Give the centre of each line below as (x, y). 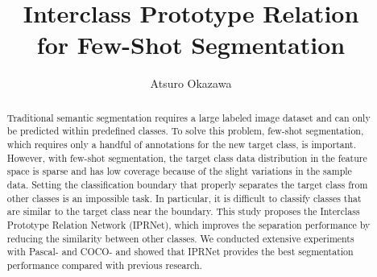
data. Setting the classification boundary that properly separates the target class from (187, 184)
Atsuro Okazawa (191, 83)
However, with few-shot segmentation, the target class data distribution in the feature (187, 157)
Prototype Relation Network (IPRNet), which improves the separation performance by (188, 224)
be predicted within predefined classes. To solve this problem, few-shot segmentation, (185, 131)
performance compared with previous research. (104, 265)
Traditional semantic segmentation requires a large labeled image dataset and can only (188, 117)
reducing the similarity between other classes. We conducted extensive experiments (180, 238)
